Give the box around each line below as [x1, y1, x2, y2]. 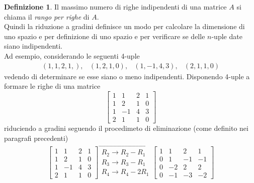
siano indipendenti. [4, 41, 63, 51]
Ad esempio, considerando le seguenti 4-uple [4, 50, 140, 61]
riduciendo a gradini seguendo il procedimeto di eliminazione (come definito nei [4, 122, 248, 133]
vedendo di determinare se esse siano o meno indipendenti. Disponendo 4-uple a [4, 71, 250, 81]
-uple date [211, 31, 242, 41]
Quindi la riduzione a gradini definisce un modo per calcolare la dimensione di [4, 21, 245, 32]
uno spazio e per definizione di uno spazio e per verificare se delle [4, 31, 205, 41]
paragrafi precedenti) [4, 132, 68, 143]
